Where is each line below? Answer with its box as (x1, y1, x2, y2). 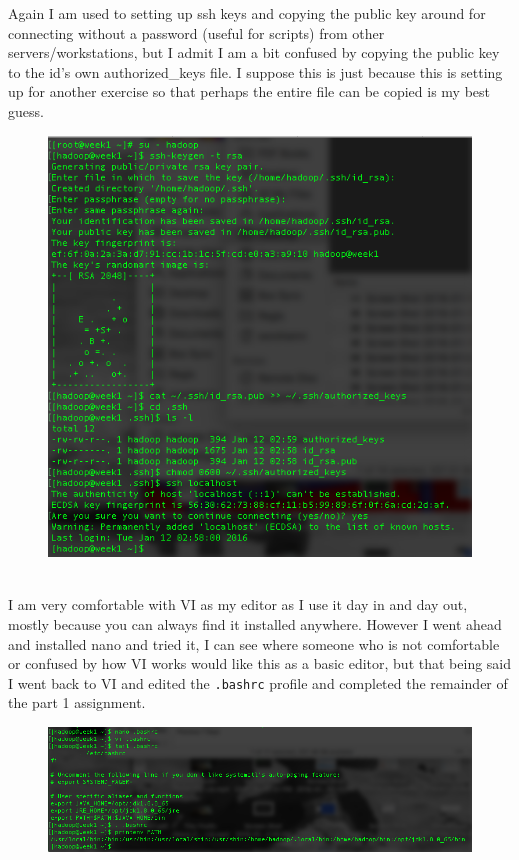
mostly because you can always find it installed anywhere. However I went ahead (8, 614, 502, 634)
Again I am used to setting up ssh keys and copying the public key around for (8, 3, 486, 23)
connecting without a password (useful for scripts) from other (8, 22, 385, 43)
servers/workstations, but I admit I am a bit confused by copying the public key (8, 42, 500, 63)
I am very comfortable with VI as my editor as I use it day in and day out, (8, 594, 468, 615)
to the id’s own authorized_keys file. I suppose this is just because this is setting (8, 61, 503, 82)
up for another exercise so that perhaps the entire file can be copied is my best (8, 81, 490, 102)
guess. (8, 100, 44, 121)
